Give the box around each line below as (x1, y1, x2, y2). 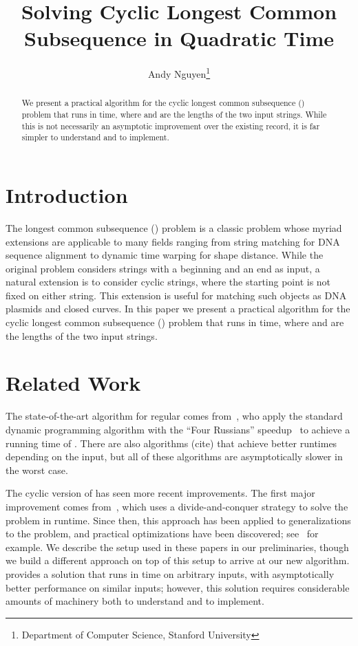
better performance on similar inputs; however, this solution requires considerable (6, 580, 350, 594)
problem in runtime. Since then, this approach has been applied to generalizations (6, 513, 351, 527)
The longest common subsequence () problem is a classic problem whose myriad (6, 220, 342, 235)
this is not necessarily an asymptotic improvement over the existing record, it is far (21, 120, 320, 131)
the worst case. (6, 462, 68, 477)
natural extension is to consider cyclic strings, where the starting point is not (6, 274, 331, 289)
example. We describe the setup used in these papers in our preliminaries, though (6, 539, 349, 554)
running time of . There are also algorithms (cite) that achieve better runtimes (6, 435, 337, 450)
